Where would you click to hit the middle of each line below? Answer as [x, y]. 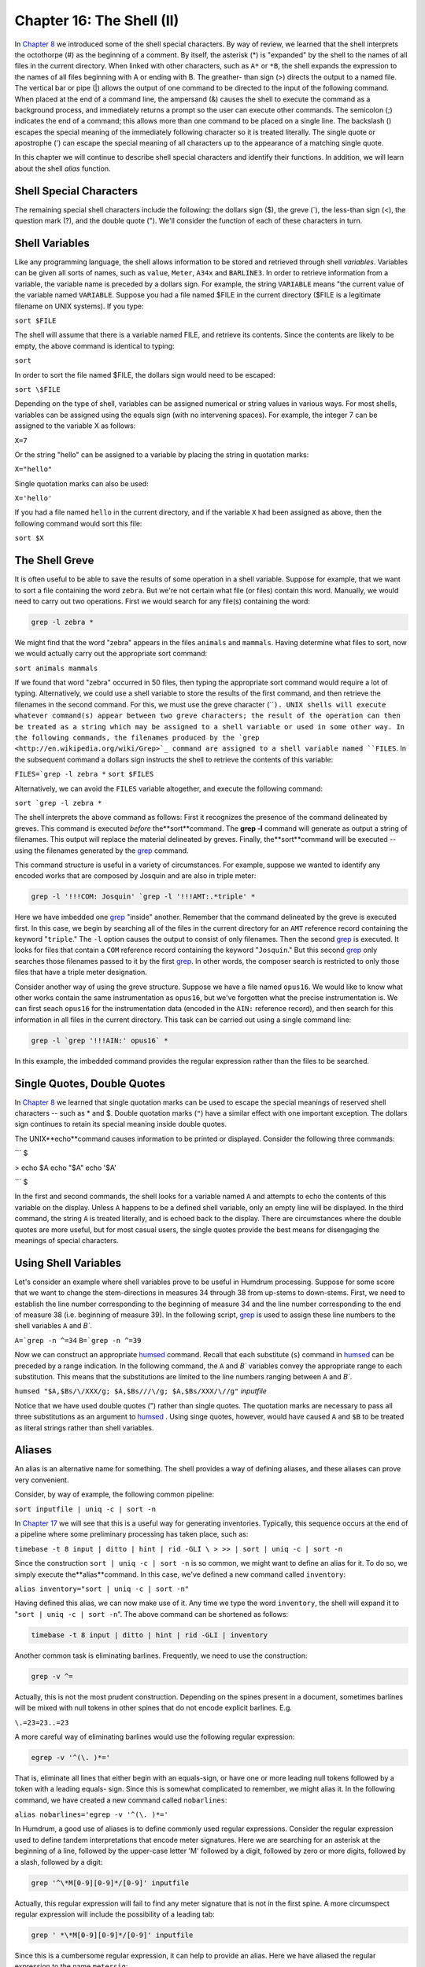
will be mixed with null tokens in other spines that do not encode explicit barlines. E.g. [153, 1708]
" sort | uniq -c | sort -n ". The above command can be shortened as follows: [152, 1614]
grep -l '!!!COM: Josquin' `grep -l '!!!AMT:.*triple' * [143, 897]
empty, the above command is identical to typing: [94, 345]
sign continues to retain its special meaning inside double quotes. [121, 1124]
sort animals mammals [56, 668]
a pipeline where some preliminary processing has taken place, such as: [131, 1534]
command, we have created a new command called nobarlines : [121, 1800]
